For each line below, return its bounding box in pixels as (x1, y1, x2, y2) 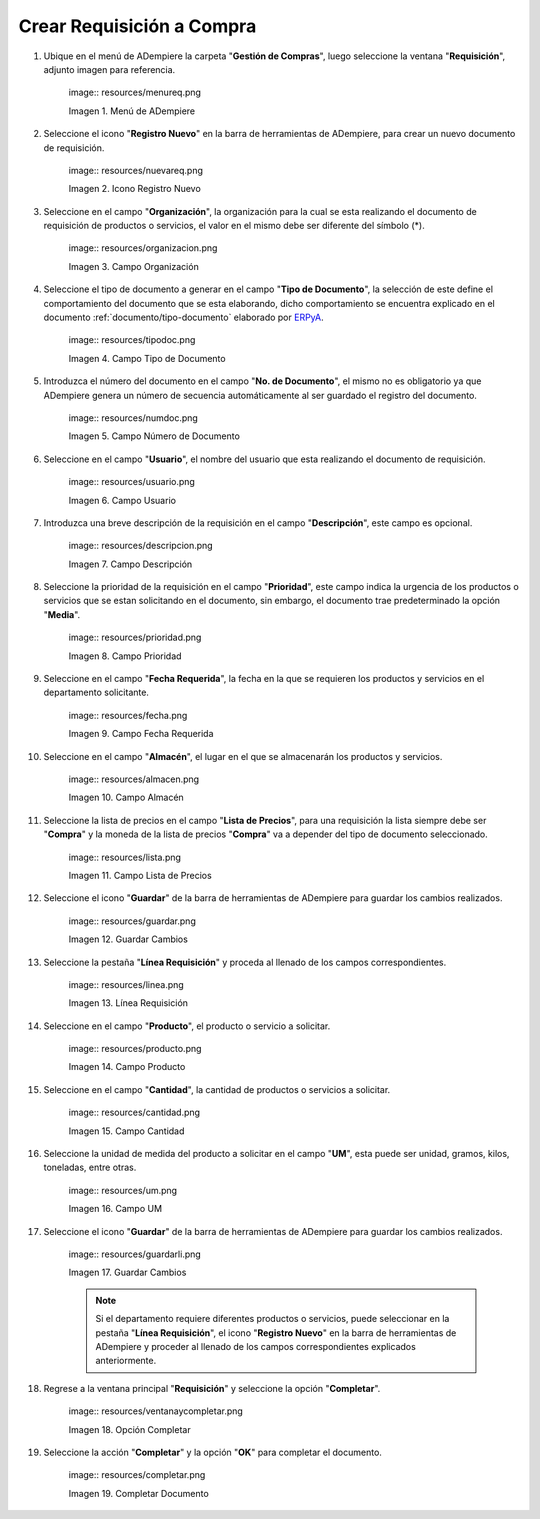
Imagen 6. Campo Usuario (68, 494, 177, 506)
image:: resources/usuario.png (68, 476, 195, 488)
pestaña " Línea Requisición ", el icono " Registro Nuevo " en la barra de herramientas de (95, 1326, 457, 1339)
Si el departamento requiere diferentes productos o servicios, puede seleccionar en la (95, 1313, 450, 1325)
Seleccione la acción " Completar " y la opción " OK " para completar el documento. (43, 1446, 382, 1458)
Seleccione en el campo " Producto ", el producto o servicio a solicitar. (43, 1020, 331, 1032)
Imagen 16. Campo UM (68, 1203, 163, 1215)
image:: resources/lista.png (68, 851, 182, 863)
